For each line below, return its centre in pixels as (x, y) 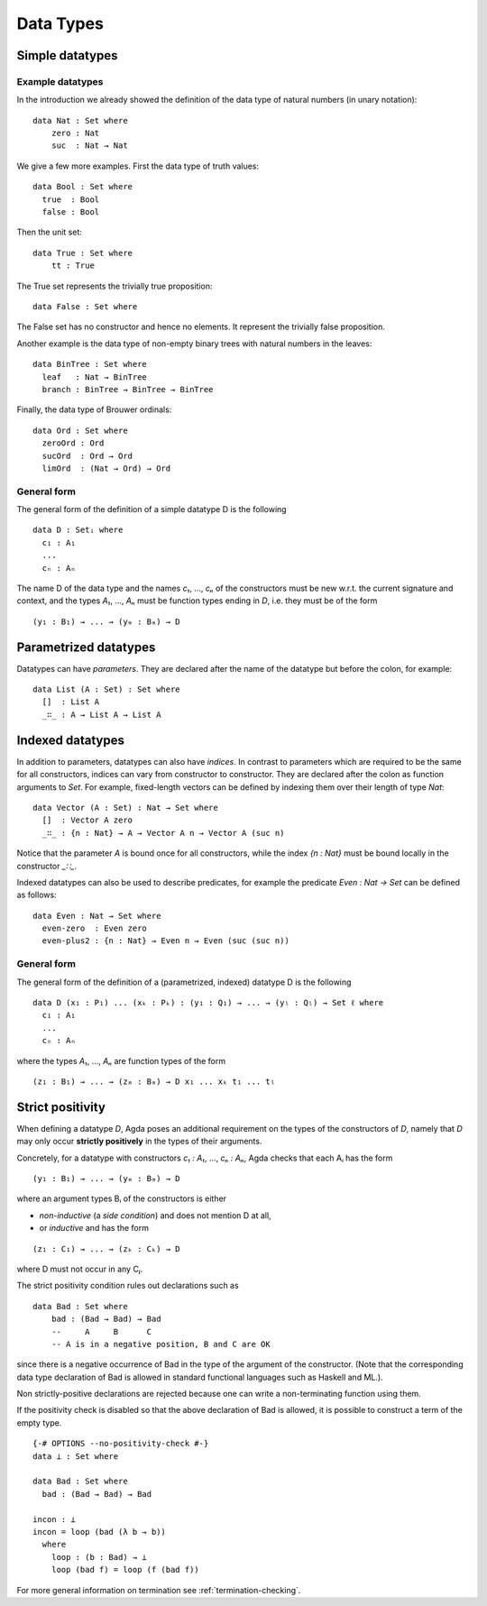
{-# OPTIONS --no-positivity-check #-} (121, 1444)
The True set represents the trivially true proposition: (115, 286)
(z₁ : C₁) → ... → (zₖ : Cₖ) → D (106, 1248)
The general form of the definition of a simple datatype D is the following (152, 509)
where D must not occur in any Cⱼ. (80, 1269)
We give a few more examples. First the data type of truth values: (138, 166)
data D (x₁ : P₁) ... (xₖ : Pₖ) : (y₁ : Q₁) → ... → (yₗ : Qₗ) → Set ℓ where (208, 1002)
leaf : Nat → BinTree (95, 377)
